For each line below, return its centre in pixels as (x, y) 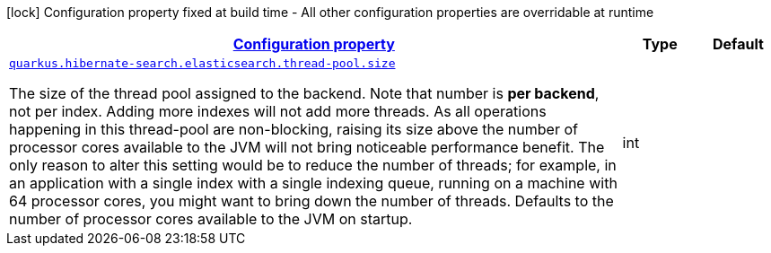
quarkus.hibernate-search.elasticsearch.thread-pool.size (202, 63)
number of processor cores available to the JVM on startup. (211, 219)
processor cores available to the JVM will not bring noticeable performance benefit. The (307, 147)
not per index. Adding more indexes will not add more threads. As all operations (278, 111)
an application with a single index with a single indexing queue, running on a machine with (313, 183)
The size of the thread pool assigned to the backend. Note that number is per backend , (304, 93)
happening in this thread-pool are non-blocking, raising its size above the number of (294, 129)
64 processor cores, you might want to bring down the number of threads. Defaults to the (311, 201)
